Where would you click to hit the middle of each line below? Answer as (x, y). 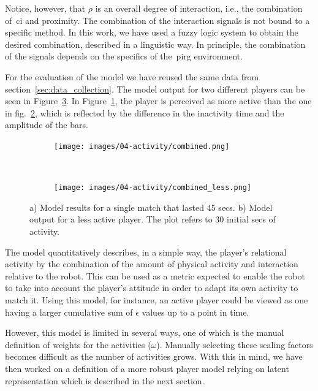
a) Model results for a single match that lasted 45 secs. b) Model (151, 207)
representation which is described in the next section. (105, 380)
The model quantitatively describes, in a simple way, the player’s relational (146, 252)
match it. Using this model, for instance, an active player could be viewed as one (157, 300)
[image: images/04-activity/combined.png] (142, 146)
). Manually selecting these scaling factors (235, 344)
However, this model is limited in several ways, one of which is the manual (145, 332)
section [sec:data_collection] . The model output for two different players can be (155, 89)
